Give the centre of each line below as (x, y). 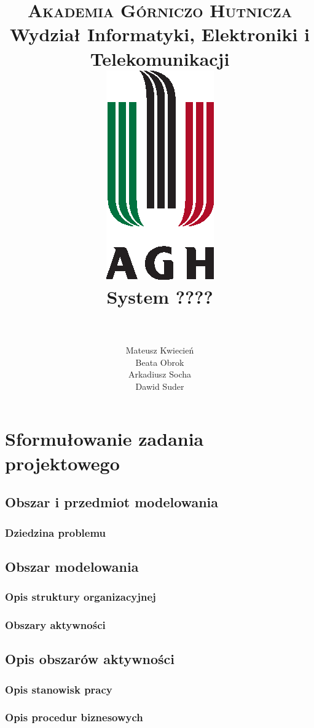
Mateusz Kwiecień (160, 350)
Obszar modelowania (72, 566)
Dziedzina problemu (56, 532)
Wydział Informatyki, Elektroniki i (160, 34)
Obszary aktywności (55, 624)
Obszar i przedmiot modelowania (112, 502)
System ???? (160, 296)
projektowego (62, 463)
